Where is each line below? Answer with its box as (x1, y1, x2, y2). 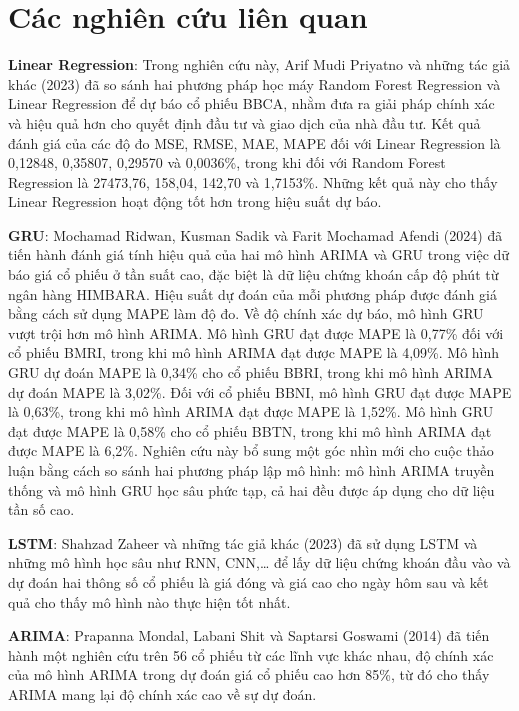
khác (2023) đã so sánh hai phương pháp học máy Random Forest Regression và (8, 73, 501, 94)
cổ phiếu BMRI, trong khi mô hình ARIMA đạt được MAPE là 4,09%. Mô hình (8, 342, 500, 363)
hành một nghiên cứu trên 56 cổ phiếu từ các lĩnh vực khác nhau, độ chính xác (8, 644, 494, 665)
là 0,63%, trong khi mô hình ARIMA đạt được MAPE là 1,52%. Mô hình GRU (8, 401, 494, 422)
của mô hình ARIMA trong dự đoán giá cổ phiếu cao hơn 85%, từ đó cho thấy (8, 664, 490, 685)
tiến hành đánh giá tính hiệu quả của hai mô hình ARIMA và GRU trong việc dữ (8, 244, 510, 265)
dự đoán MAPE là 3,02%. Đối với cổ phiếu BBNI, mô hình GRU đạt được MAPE (8, 381, 512, 402)
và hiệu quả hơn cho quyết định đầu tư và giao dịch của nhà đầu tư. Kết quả (8, 112, 481, 133)
